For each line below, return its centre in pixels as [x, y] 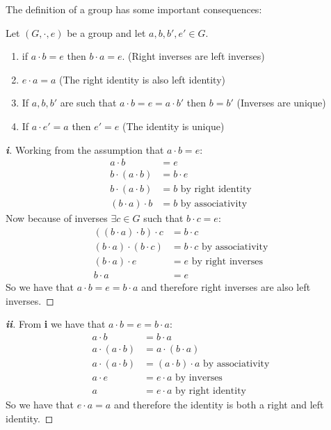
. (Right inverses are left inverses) [193, 56]
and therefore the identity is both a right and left [219, 404]
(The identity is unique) [173, 126]
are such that [88, 103]
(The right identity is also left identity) [143, 79]
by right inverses [227, 261]
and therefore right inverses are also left [226, 287]
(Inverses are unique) [281, 103]
